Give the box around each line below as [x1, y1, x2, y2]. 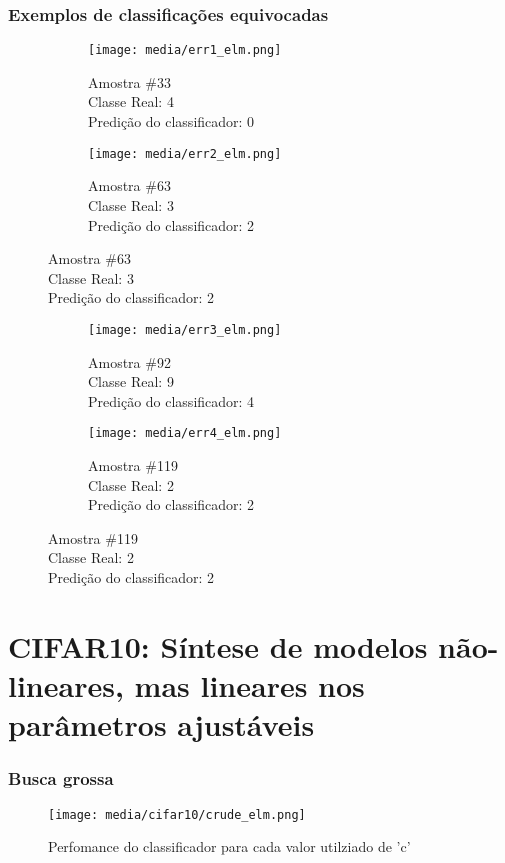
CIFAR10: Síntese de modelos [8, 625, 428, 666]
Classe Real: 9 [88, 371, 174, 392]
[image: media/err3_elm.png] [88, 322, 282, 337]
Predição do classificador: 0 [88, 111, 255, 132]
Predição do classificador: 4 [88, 390, 255, 411]
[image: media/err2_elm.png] [88, 146, 282, 161]
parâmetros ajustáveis [8, 704, 315, 745]
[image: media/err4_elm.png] [88, 426, 282, 441]
